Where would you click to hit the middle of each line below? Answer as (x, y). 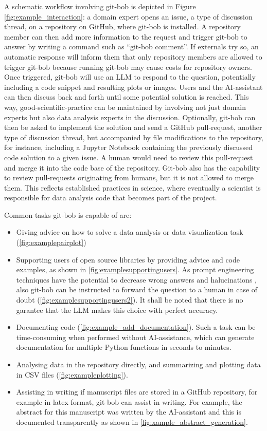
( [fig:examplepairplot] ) (51, 242)
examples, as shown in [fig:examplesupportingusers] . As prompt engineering (135, 269)
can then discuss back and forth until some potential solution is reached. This (127, 97)
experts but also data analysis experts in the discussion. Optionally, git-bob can (130, 117)
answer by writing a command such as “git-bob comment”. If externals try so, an (131, 46)
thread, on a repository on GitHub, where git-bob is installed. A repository (122, 26)
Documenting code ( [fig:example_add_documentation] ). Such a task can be (136, 327)
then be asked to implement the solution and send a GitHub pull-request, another (133, 127)
